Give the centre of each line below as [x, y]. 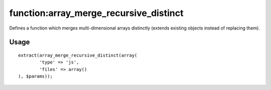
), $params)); [35, 76]
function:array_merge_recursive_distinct [96, 13]
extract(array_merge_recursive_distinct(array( [78, 55]
